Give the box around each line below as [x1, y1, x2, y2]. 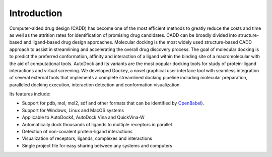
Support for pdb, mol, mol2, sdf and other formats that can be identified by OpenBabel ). [22, 100, 205, 106]
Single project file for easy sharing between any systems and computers [22, 142, 172, 148]
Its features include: [9, 91, 51, 97]
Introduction [9, 8, 62, 19]
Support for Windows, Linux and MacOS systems [22, 107, 124, 113]
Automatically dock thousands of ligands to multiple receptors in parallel [22, 121, 172, 127]
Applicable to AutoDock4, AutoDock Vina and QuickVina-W [22, 114, 145, 121]
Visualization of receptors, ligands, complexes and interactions [22, 135, 153, 141]
